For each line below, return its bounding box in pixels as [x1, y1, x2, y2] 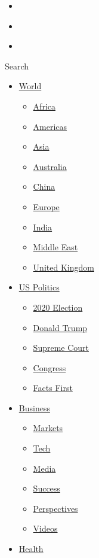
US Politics [18, 281, 60, 293]
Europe [33, 200, 60, 213]
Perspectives [33, 502, 78, 514]
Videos [33, 522, 58, 535]
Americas [33, 120, 67, 132]
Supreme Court [33, 341, 89, 354]
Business [18, 401, 50, 414]
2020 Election [33, 301, 83, 313]
